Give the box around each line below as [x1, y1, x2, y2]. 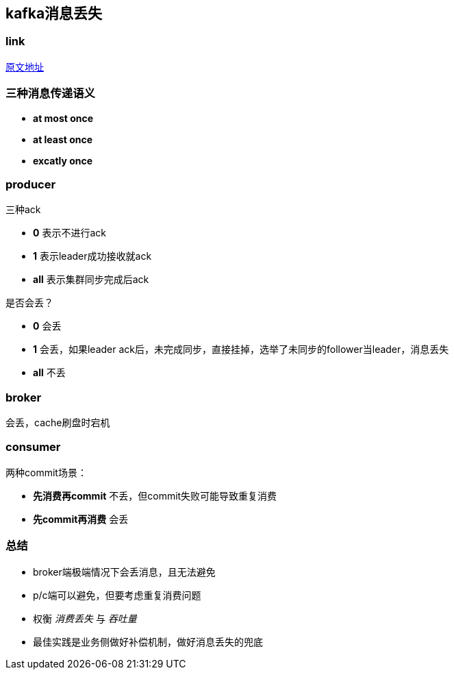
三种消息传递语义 [5, 86, 95, 101]
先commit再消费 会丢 [33, 513, 129, 525]
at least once [33, 133, 93, 145]
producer [5, 177, 56, 191]
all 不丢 [33, 367, 66, 379]
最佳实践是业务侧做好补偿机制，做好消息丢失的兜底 [33, 635, 263, 648]
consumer [5, 440, 61, 454]
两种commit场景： [5, 466, 87, 478]
